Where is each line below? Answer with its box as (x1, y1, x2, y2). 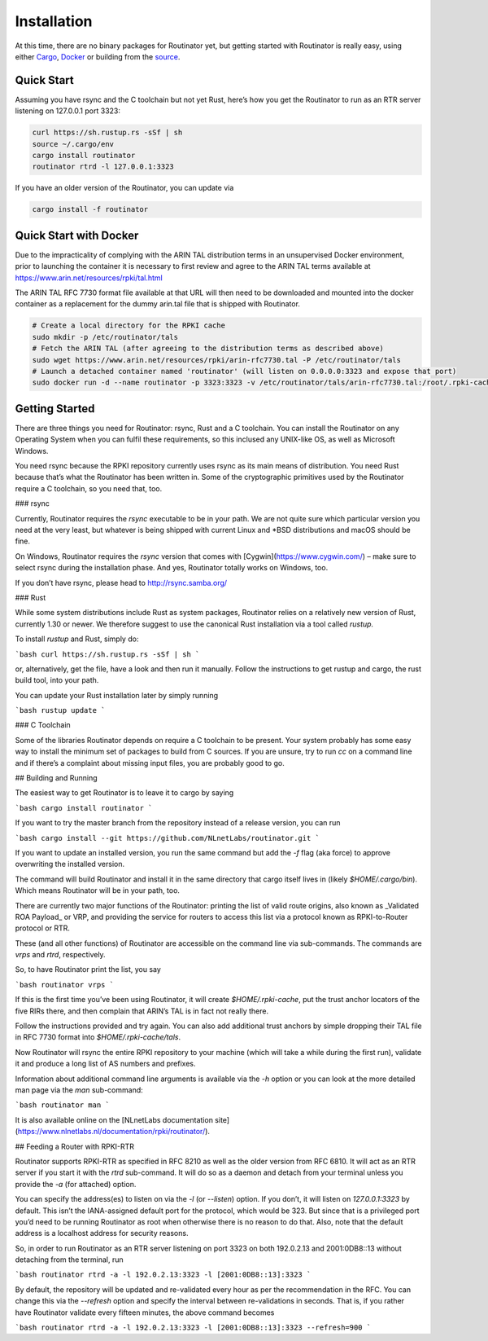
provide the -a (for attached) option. (15, 1179, 137, 1189)
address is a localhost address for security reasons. (15, 1229, 189, 1238)
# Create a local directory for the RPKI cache (32, 321, 225, 330)
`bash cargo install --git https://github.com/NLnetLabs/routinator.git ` (15, 833, 320, 842)
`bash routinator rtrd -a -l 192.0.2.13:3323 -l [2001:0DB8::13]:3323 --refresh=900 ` (15, 1323, 372, 1332)
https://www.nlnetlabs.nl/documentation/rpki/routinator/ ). (17, 1127, 211, 1137)
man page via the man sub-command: (15, 1085, 144, 1095)
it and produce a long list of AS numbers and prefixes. (15, 1059, 196, 1069)
